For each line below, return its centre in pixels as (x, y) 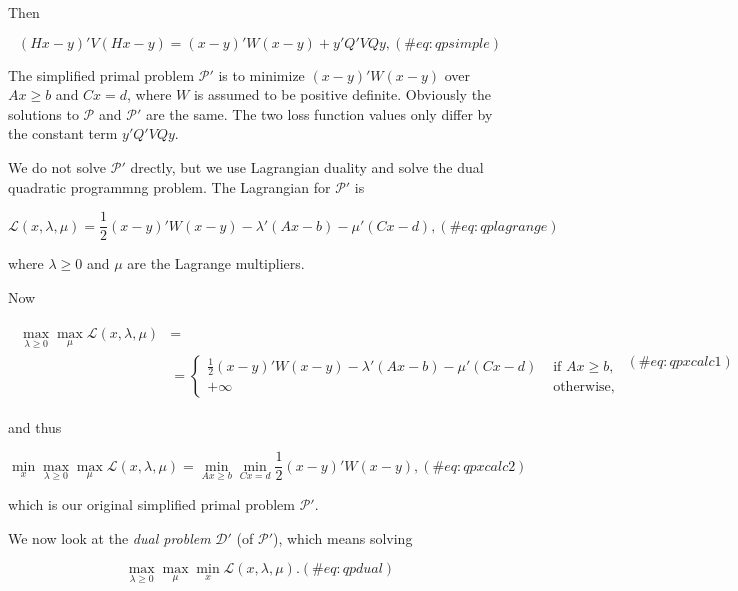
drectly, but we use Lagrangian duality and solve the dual (307, 166)
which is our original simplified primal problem (151, 504)
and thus (35, 426)
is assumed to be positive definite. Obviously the (342, 94)
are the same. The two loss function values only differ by (319, 113)
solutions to (43, 113)
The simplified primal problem (101, 74)
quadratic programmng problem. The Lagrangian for (169, 186)
